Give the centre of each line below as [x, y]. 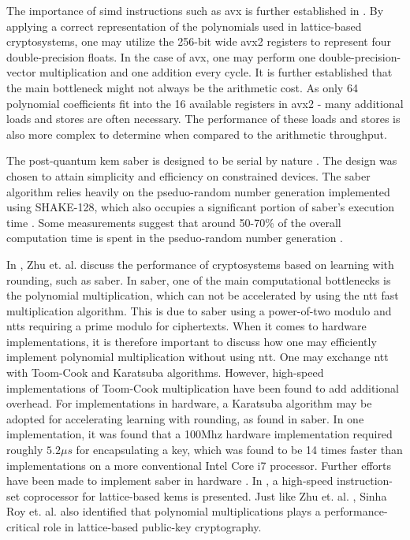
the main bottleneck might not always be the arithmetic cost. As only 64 [182, 87]
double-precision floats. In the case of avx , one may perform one [161, 56]
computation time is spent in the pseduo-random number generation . [175, 238]
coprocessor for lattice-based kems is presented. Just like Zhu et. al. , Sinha [205, 495]
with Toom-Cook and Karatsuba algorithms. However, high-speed [165, 372]
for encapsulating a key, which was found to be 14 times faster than [239, 450]
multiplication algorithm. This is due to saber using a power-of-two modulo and [199, 310]
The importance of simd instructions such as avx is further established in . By [195, 10]
